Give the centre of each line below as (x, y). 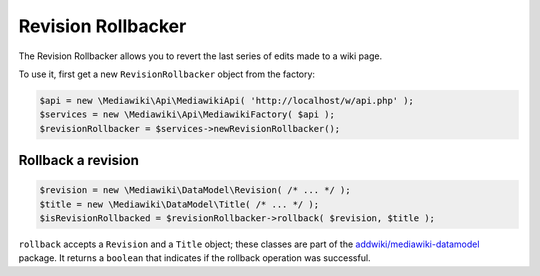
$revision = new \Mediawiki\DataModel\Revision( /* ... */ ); (195, 190)
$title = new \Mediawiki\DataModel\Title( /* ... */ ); (179, 204)
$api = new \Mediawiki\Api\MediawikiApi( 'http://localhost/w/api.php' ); (227, 100)
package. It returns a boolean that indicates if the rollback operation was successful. (194, 258)
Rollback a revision (78, 160)
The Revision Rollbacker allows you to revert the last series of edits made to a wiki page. (200, 56)
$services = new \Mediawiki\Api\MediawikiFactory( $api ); (187, 114)
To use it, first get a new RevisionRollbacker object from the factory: (166, 74)
